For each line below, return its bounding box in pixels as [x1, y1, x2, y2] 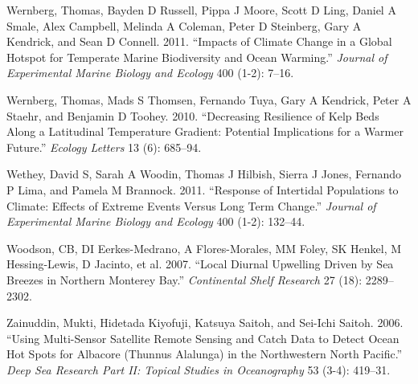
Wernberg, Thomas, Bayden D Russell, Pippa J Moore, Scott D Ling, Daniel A [6, 2, 396, 18]
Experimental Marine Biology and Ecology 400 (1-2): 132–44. [6, 213, 305, 230]
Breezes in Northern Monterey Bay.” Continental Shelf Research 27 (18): [6, 271, 363, 288]
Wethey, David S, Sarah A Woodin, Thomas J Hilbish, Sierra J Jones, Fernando [6, 165, 402, 182]
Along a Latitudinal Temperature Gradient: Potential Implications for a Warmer [6, 123, 404, 140]
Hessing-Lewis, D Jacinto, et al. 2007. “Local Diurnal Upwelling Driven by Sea [6, 255, 394, 272]
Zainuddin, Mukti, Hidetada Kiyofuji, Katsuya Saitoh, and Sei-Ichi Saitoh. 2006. [6, 314, 404, 331]
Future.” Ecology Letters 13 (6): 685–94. [6, 138, 202, 155]
